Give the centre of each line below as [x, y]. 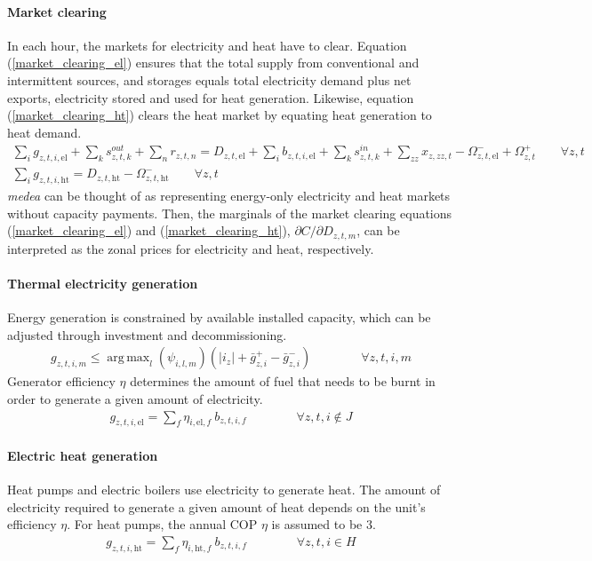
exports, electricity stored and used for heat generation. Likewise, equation [211, 97]
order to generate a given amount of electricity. [135, 398]
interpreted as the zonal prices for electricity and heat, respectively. [191, 248]
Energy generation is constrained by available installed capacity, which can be [219, 317]
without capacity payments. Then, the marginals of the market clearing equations [230, 213]
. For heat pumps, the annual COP [162, 524]
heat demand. [44, 132]
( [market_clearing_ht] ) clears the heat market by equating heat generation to [220, 115]
